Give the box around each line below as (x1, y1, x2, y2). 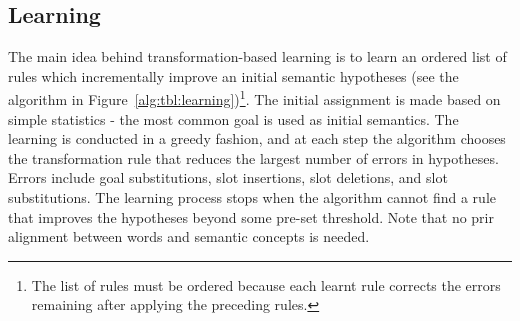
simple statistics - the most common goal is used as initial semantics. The (8, 108, 459, 129)
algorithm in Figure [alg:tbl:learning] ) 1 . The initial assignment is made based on (8, 86, 501, 110)
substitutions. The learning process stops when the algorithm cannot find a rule (8, 187, 496, 208)
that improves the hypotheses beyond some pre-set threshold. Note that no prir (8, 206, 494, 227)
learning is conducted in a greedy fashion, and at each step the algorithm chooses (8, 128, 506, 149)
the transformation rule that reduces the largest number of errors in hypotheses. (8, 147, 499, 168)
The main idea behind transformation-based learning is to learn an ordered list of (8, 46, 507, 67)
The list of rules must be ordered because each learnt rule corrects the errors (31, 274, 501, 295)
